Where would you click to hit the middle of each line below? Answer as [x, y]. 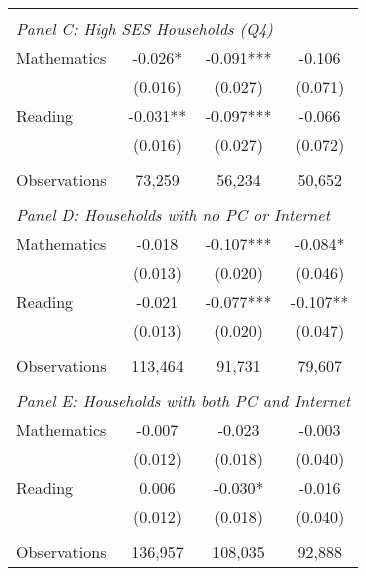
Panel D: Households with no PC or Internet [173, 214]
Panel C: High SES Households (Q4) [144, 28]
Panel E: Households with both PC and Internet [183, 400]
